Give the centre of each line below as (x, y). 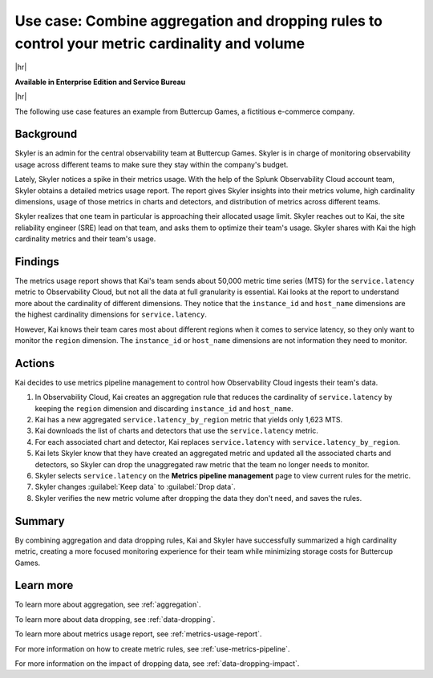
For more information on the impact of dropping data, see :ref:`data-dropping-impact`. (157, 663)
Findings (37, 262)
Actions (35, 363)
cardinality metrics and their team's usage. (85, 239)
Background (46, 134)
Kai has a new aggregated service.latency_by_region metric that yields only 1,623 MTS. (189, 420)
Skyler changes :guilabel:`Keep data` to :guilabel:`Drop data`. (135, 487)
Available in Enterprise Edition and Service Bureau (100, 82)
